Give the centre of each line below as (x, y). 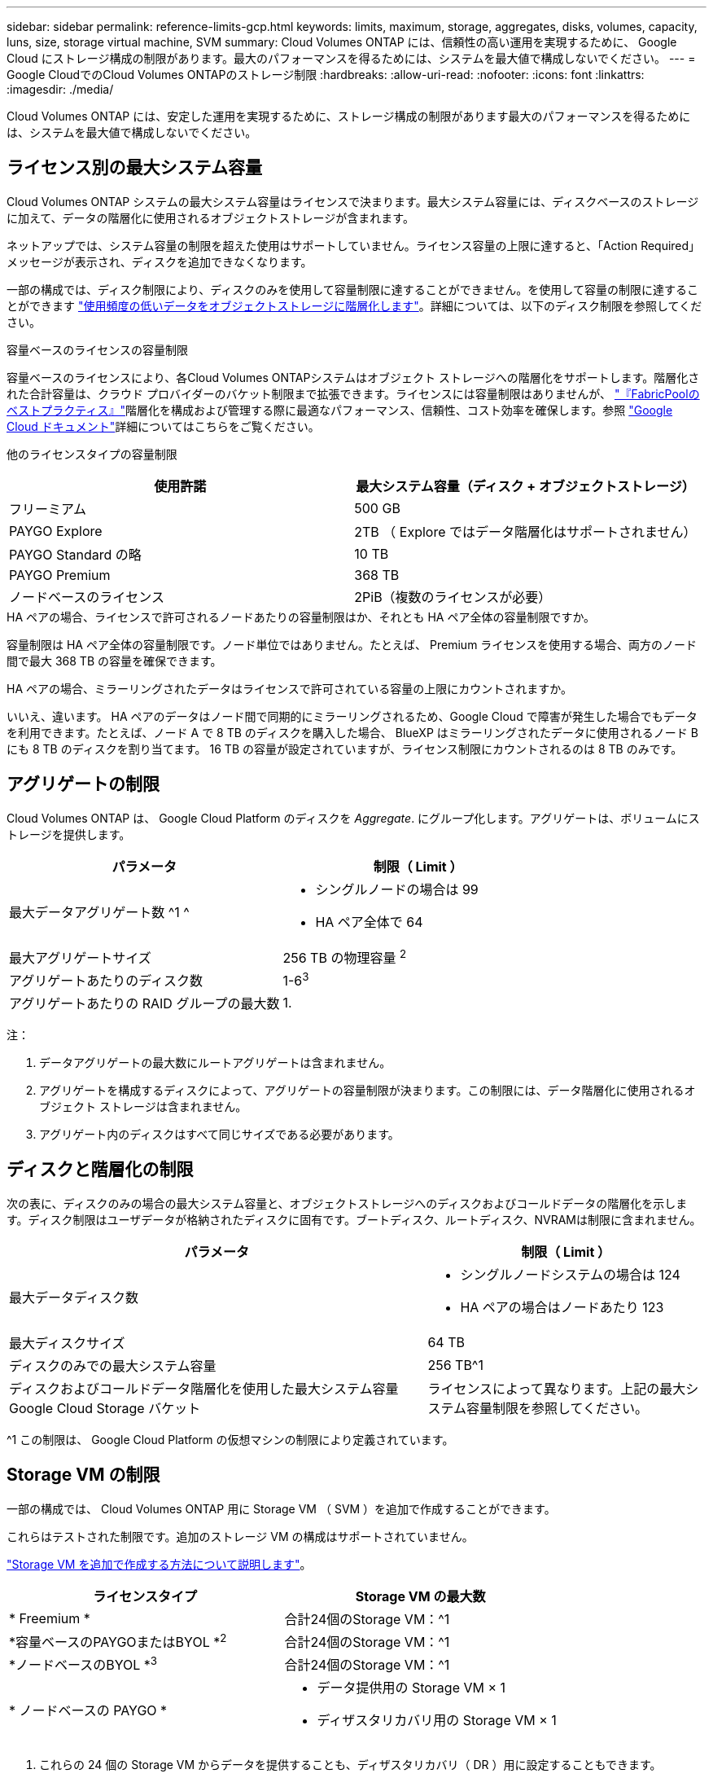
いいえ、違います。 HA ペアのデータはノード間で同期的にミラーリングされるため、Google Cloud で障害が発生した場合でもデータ (352, 716)
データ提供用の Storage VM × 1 (411, 1688)
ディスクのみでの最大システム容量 (113, 1365)
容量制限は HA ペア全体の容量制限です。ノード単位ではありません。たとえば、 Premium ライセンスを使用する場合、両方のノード (352, 644)
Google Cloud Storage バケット (105, 1408)
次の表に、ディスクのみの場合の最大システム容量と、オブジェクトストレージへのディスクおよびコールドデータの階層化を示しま (347, 1203)
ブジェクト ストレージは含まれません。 (143, 1107)
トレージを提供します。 (69, 834)
